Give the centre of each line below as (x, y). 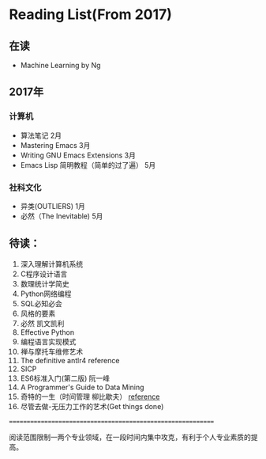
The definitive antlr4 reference (70, 360)
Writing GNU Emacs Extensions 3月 (78, 155)
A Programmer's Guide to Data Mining (82, 387)
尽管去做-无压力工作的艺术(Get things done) (92, 406)
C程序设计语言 (44, 274)
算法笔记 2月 (41, 135)
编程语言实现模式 (48, 341)
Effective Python (47, 332)
